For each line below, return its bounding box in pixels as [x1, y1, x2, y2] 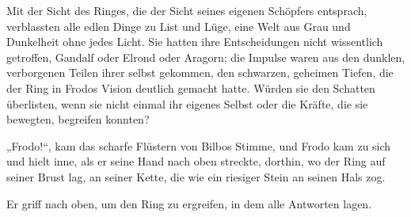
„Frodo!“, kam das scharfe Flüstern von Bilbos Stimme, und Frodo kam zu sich [6, 137, 391, 154]
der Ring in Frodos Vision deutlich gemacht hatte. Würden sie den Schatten [6, 79, 375, 96]
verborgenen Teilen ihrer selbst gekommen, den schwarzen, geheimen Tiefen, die [6, 64, 394, 81]
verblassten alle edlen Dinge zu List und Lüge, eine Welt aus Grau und [6, 17, 351, 34]
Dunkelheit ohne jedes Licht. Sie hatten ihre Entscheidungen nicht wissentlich [6, 33, 383, 50]
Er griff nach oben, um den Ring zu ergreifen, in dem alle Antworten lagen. [6, 195, 372, 211]
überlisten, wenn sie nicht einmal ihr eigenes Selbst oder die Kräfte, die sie [6, 95, 368, 112]
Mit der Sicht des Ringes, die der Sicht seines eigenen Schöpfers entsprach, [6, 2, 367, 18]
